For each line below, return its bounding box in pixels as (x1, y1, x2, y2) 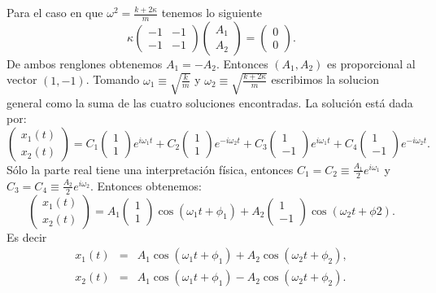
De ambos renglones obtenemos (7, 55, 163, 72)
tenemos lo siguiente (161, 4, 263, 20)
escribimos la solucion (271, 71, 379, 88)
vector (7, 71, 37, 88)
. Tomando (85, 71, 140, 88)
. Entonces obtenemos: (89, 177, 202, 194)
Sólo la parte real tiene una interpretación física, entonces (7, 160, 294, 177)
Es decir (7, 228, 47, 245)
